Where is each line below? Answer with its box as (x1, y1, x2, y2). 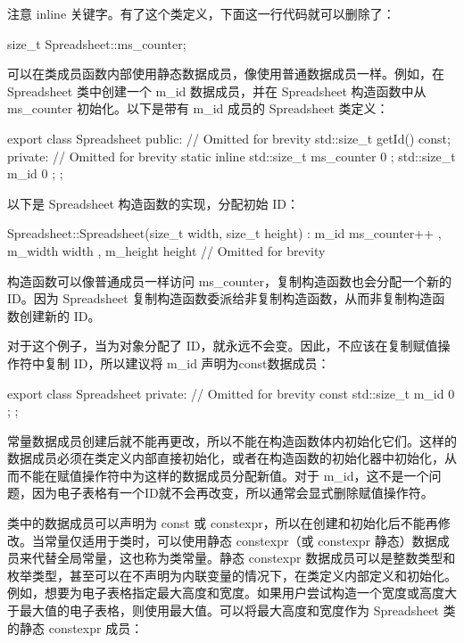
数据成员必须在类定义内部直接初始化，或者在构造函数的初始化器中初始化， (7, 449, 444, 467)
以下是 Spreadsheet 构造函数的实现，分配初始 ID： (7, 194, 299, 212)
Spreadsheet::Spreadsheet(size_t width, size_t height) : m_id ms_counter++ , (7, 224, 442, 243)
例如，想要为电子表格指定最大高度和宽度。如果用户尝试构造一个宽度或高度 (7, 583, 444, 602)
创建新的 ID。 (19, 306, 101, 325)
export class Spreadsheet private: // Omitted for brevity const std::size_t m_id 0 (7, 383, 455, 402)
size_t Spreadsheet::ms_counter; (7, 34, 186, 53)
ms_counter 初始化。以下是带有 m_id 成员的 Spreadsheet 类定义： (7, 99, 389, 118)
